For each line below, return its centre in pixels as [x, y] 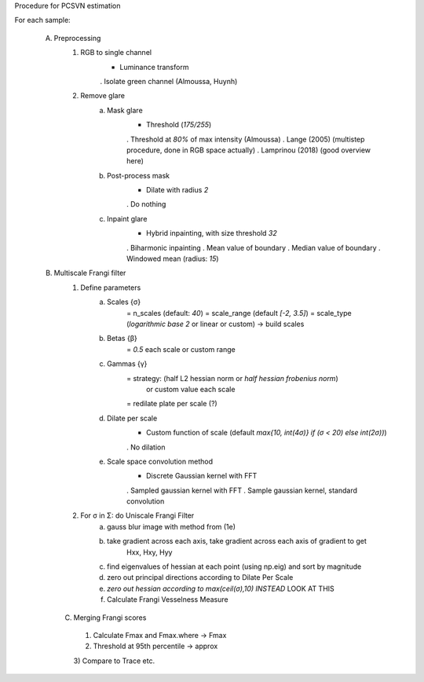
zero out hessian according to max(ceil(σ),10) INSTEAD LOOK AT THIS [221, 588]
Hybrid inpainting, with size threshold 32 [212, 233]
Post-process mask [139, 175]
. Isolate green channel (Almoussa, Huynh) [169, 81]
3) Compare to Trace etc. [114, 661]
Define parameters [111, 288]
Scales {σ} [124, 302]
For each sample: [42, 20]
